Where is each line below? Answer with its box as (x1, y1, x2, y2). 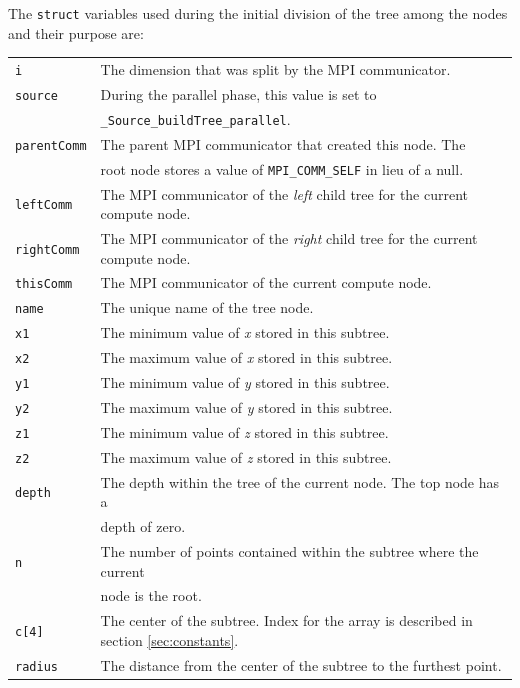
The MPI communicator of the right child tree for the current (100, 227, 478, 248)
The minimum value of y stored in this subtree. (100, 372, 390, 393)
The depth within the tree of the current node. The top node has (100, 471, 500, 492)
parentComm (15, 138, 87, 153)
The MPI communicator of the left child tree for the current (100, 183, 469, 204)
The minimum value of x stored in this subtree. (100, 322, 390, 343)
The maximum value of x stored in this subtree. (100, 347, 393, 368)
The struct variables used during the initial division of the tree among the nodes (8, 3, 508, 23)
